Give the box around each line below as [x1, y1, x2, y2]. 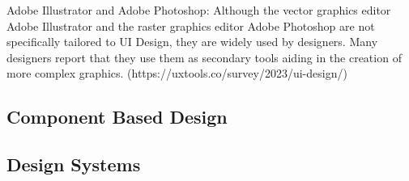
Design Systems [6, 152, 141, 177]
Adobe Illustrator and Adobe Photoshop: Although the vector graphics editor [6, 2, 391, 18]
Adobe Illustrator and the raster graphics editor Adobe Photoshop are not [6, 17, 375, 34]
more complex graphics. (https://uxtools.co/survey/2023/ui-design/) [6, 65, 347, 82]
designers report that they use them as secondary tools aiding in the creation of [6, 48, 402, 65]
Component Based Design [6, 104, 228, 129]
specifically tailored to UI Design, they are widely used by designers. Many [6, 33, 378, 50]
